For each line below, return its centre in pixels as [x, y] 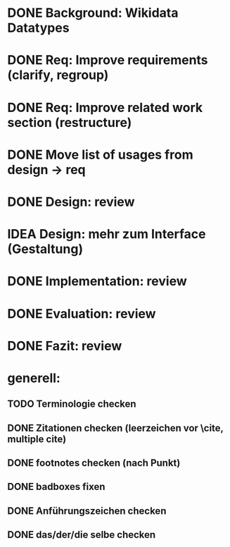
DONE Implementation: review [97, 282]
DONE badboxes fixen [56, 487]
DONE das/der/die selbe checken [82, 535]
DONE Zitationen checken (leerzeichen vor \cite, [115, 428]
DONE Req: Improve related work [105, 107]
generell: [34, 378]
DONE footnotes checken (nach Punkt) [94, 463]
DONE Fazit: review [65, 346]
